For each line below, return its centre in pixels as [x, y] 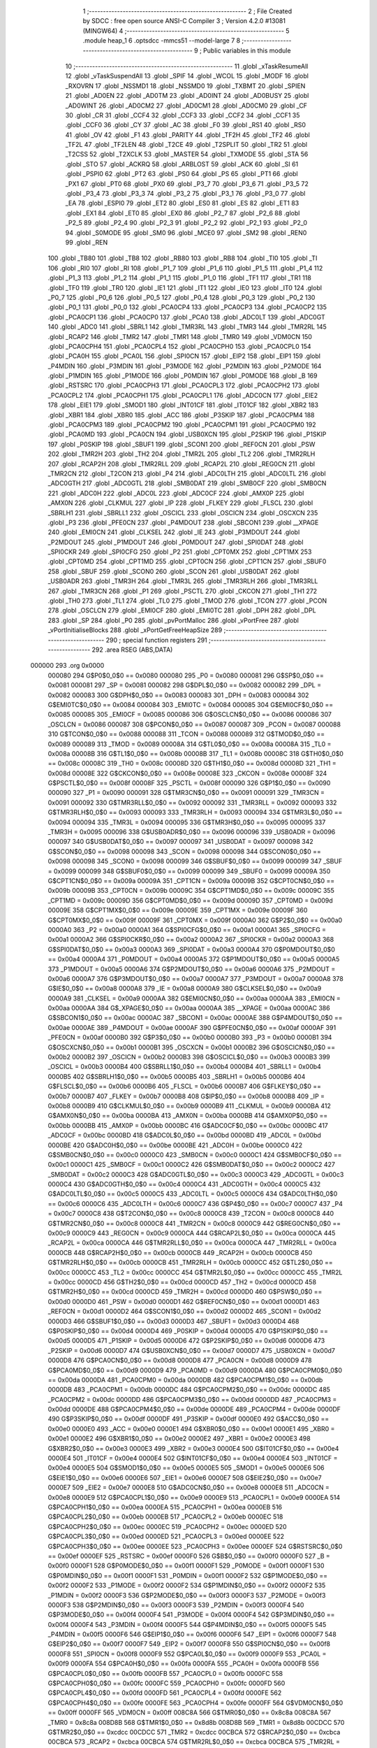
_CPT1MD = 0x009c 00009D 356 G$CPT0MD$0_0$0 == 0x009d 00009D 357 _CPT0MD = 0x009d [190, 900]
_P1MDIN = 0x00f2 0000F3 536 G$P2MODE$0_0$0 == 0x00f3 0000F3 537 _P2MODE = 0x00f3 [187, 1595]
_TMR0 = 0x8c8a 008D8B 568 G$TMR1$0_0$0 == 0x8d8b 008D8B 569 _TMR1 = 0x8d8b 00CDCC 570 [196, 1722]
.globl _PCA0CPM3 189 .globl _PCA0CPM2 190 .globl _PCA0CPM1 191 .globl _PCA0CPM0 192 [182, 425]
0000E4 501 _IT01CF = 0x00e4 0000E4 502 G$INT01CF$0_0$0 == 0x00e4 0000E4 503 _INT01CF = [193, 1459]
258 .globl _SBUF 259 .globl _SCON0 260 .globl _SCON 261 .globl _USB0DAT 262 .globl [173, 571]
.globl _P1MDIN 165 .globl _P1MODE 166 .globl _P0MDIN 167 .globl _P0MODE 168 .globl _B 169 [183, 376]
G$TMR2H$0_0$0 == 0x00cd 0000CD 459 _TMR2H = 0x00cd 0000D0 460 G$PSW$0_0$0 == [185, 1292]
